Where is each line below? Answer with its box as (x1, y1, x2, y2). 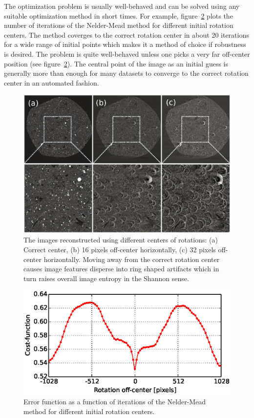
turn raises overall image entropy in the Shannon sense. (23, 273, 189, 283)
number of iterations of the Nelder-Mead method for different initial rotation (4, 20, 233, 30)
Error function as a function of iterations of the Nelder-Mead (23, 396, 206, 407)
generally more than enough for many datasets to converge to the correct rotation (4, 68, 249, 78)
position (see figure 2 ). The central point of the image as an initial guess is (4, 58, 229, 68)
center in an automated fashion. (4, 77, 99, 88)
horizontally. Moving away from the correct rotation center (43, 254, 220, 264)
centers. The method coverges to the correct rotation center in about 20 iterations (4, 29, 249, 40)
